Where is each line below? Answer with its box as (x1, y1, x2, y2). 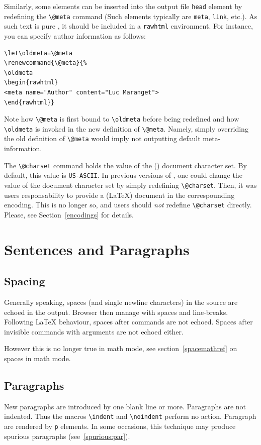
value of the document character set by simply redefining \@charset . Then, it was (4, 180, 257, 190)
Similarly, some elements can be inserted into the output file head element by (4, 1, 242, 11)
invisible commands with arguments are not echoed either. (4, 326, 184, 337)
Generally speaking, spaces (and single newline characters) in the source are (4, 297, 238, 307)
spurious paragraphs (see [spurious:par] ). (4, 430, 130, 441)
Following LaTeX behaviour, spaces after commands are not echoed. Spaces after (4, 316, 253, 327)
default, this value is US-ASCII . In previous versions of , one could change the (4, 170, 242, 180)
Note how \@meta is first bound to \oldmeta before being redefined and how (4, 114, 239, 124)
